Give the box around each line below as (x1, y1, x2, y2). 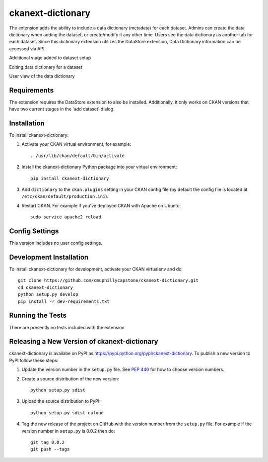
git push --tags (30, 447, 70, 452)
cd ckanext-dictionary (18, 284, 73, 290)
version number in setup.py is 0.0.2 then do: (21, 428, 115, 434)
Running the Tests (9, 311, 67, 320)
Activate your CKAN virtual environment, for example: (21, 141, 132, 147)
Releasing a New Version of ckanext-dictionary (9, 337, 158, 346)
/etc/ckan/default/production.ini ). (21, 193, 109, 199)
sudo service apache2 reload (30, 214, 101, 220)
